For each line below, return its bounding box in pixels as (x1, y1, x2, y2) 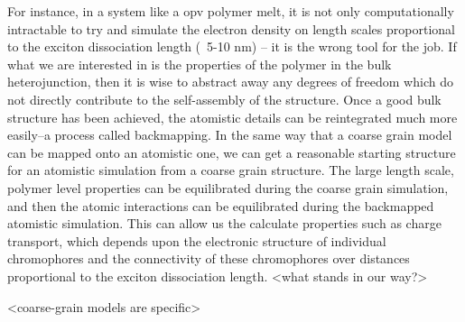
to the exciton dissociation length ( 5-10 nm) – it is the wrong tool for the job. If (7, 37, 457, 56)
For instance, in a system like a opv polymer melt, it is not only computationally (7, 2, 454, 20)
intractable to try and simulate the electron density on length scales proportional (7, 19, 455, 38)
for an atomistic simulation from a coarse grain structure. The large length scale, (7, 161, 454, 179)
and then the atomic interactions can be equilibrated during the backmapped (7, 196, 434, 215)
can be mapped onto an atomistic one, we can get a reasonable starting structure (7, 143, 456, 161)
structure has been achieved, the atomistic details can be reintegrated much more (7, 107, 458, 126)
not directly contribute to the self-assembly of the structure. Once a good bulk (7, 89, 442, 108)
